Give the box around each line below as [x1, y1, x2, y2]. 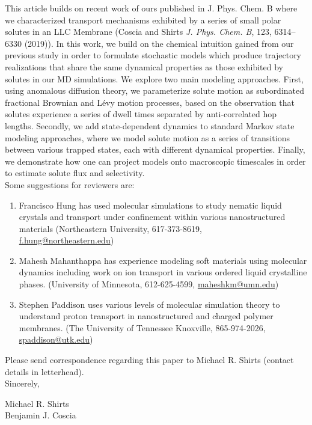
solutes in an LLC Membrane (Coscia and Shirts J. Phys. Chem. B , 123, [5, 25, 272, 38]
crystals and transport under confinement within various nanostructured [19, 210, 286, 223]
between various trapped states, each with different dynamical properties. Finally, [5, 143, 305, 156]
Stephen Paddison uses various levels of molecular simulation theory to [19, 298, 280, 310]
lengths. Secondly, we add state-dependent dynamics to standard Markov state [5, 119, 295, 132]
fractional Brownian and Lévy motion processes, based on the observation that [5, 96, 295, 108]
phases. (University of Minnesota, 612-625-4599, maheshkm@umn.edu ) [19, 278, 279, 290]
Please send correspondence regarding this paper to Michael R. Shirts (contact [5, 353, 294, 366]
